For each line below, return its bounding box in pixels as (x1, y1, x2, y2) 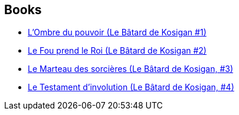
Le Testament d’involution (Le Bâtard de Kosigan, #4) (28, 82, 234, 93)
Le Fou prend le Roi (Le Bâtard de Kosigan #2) (28, 45, 207, 56)
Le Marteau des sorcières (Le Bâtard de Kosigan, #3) (28, 64, 234, 74)
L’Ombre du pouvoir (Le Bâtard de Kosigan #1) (28, 27, 207, 38)
